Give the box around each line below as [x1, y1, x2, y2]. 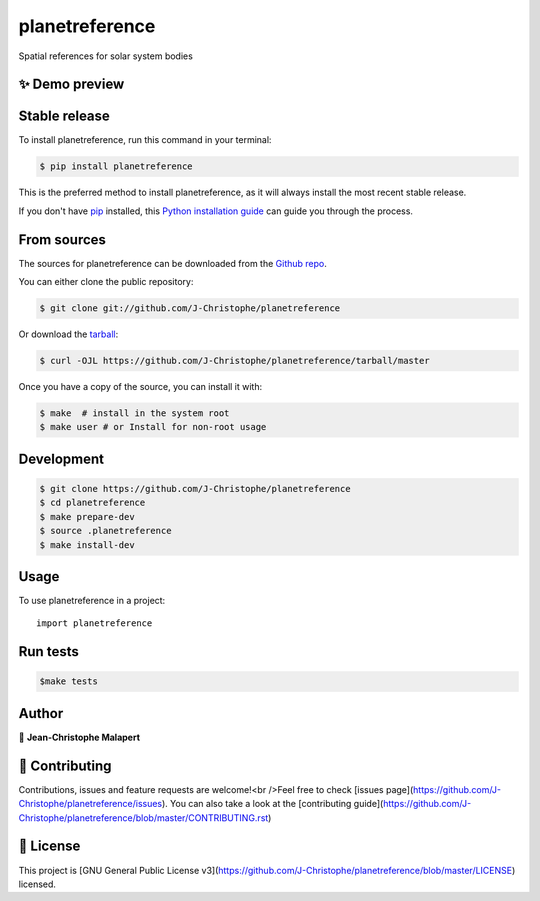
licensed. [18, 878, 57, 890]
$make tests [39, 676, 99, 687]
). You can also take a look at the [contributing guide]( [161, 798, 384, 810]
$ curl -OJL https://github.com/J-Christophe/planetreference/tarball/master [39, 355, 430, 367]
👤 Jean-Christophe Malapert [18, 731, 140, 743]
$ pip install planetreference [39, 161, 194, 172]
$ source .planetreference [39, 525, 172, 537]
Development [18, 450, 105, 467]
